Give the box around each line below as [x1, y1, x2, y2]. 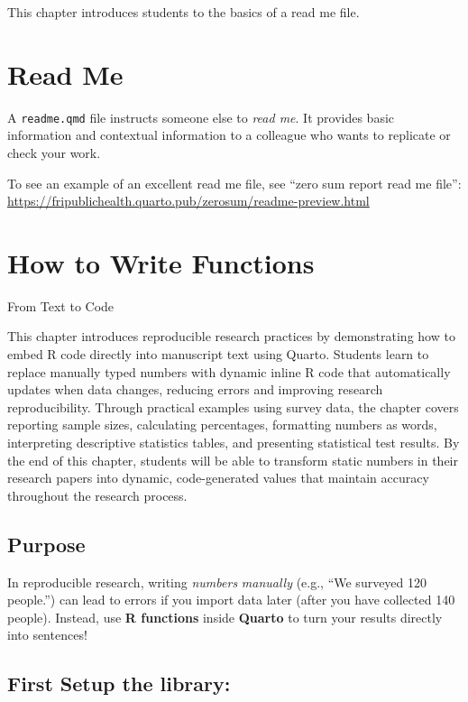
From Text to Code [7, 296, 115, 315]
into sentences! [7, 625, 87, 644]
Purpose [7, 530, 86, 558]
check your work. [7, 143, 101, 162]
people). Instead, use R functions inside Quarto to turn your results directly [7, 607, 443, 626]
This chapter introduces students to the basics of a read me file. [7, 3, 360, 21]
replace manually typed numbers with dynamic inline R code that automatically [7, 362, 451, 381]
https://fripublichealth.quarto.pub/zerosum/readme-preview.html [7, 191, 370, 210]
